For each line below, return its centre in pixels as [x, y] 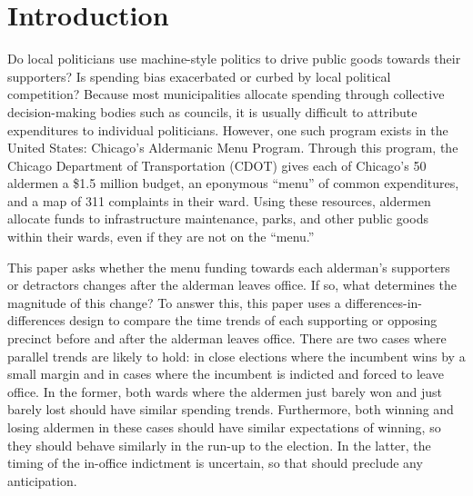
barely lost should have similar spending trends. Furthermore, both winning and [231, 409]
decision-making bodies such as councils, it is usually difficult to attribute [212, 111]
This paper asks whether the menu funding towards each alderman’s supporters [229, 267]
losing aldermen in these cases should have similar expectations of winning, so [224, 427]
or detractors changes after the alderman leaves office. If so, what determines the [232, 285]
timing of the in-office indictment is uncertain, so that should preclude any [215, 463]
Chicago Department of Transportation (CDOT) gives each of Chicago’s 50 [217, 165]
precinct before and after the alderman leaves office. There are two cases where [227, 338]
